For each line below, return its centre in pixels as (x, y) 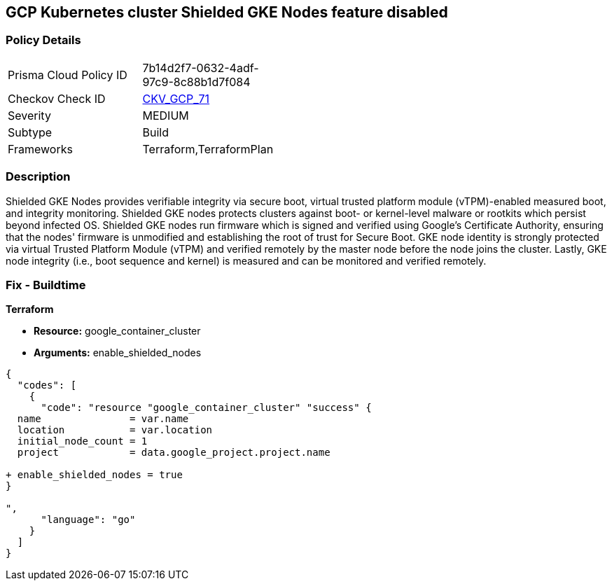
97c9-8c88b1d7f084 (196, 82)
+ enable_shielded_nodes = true (94, 475)
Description (38, 177)
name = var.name (103, 419)
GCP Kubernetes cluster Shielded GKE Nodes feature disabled (227, 12)
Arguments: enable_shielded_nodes (118, 353)
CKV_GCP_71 (176, 98)
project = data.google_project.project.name (174, 453)
